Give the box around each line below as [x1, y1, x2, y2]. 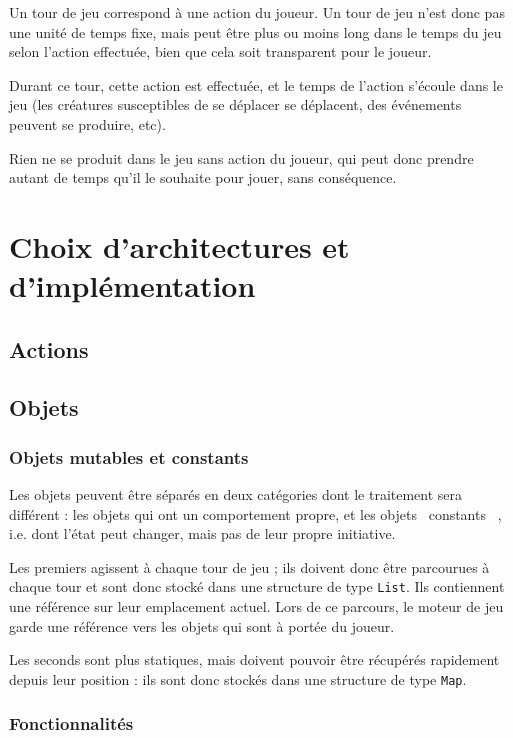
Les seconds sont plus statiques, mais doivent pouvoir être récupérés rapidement [9, 649, 500, 670]
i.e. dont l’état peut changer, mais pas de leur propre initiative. [9, 523, 396, 544]
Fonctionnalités [9, 711, 134, 736]
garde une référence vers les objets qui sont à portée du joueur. [9, 615, 395, 636]
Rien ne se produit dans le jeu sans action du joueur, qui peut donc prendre [9, 147, 474, 168]
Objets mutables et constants [9, 444, 249, 469]
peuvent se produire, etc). [9, 113, 166, 134]
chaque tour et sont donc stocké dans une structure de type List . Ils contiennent [9, 576, 505, 597]
